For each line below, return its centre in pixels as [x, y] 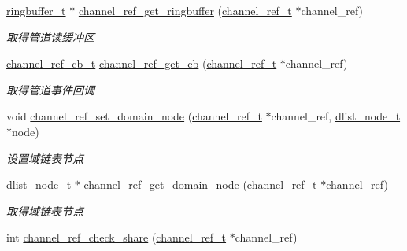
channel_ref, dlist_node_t [336, 116]
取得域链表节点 [45, 210]
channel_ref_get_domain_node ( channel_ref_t [200, 185]
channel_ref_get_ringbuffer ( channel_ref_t [185, 10]
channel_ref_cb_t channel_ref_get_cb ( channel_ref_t [142, 63]
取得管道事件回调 [50, 89]
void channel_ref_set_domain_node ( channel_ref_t [134, 116]
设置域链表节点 [45, 158]
